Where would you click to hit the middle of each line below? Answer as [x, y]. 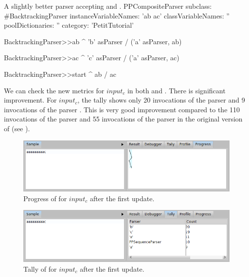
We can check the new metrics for [54, 90]
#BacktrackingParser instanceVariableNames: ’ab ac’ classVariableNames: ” [117, 15]
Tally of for [40, 269]
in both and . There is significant [176, 90]
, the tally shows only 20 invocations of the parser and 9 [161, 100]
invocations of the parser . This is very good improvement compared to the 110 [122, 109]
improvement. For [30, 100]
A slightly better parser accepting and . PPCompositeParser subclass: [108, 6]
